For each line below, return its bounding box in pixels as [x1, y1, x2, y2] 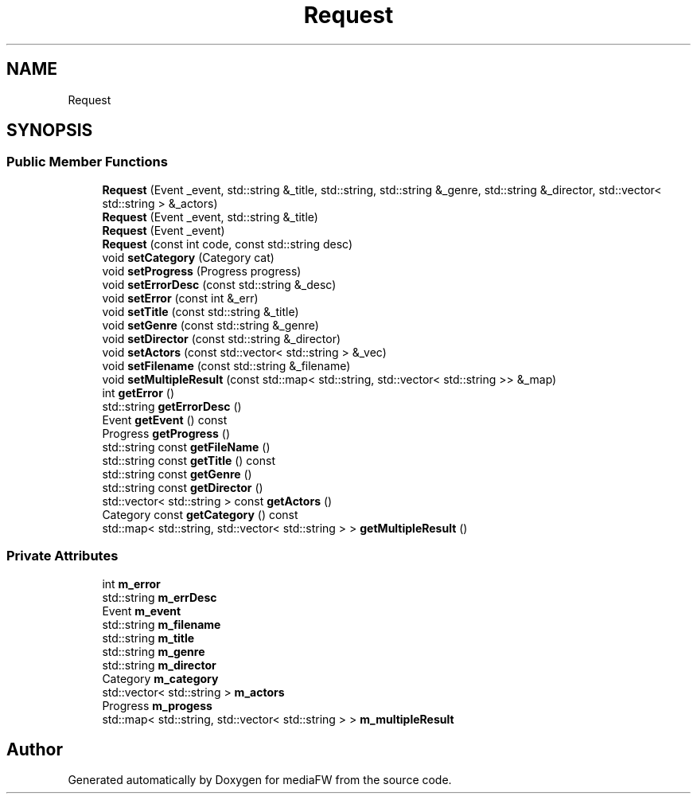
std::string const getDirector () [102, 480, 263, 494]
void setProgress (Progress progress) [102, 263, 302, 278]
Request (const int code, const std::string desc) [102, 236, 353, 251]
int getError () [102, 385, 175, 400]
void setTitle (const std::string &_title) [102, 304, 299, 318]
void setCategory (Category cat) [102, 250, 275, 264]
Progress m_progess [102, 698, 212, 712]
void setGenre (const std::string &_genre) [102, 318, 319, 332]
